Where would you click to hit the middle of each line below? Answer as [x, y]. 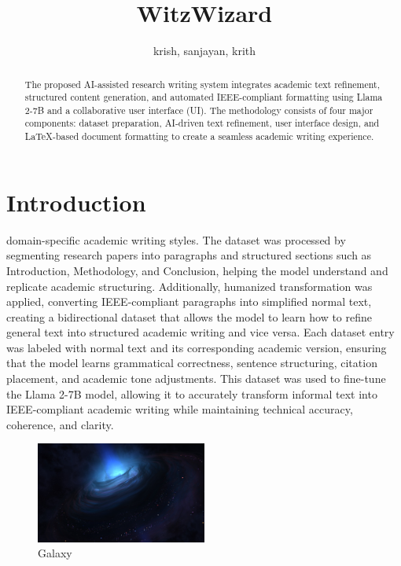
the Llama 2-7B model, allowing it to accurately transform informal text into [192, 393]
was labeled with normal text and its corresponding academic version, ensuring [197, 347]
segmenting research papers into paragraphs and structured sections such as [189, 255]
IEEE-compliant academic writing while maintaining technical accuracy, [180, 409]
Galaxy [55, 553]
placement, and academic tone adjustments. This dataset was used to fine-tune [196, 379]
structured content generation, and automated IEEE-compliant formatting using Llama [204, 97]
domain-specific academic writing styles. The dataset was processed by [176, 239]
